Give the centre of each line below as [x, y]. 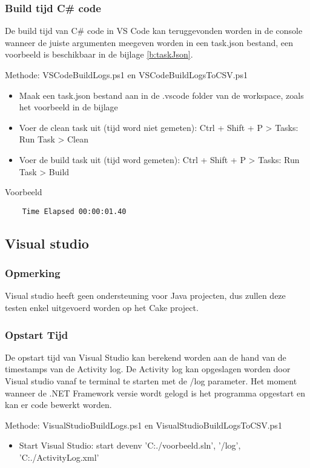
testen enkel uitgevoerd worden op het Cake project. [102, 307]
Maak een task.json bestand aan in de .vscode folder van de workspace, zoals [161, 95]
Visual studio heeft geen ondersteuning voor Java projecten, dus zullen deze [145, 296]
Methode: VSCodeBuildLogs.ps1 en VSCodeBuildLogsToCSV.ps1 [126, 75]
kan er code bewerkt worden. [58, 405]
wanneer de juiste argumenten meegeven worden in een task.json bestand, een [149, 42]
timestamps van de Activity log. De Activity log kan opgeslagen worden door [148, 369]
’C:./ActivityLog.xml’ [59, 457]
